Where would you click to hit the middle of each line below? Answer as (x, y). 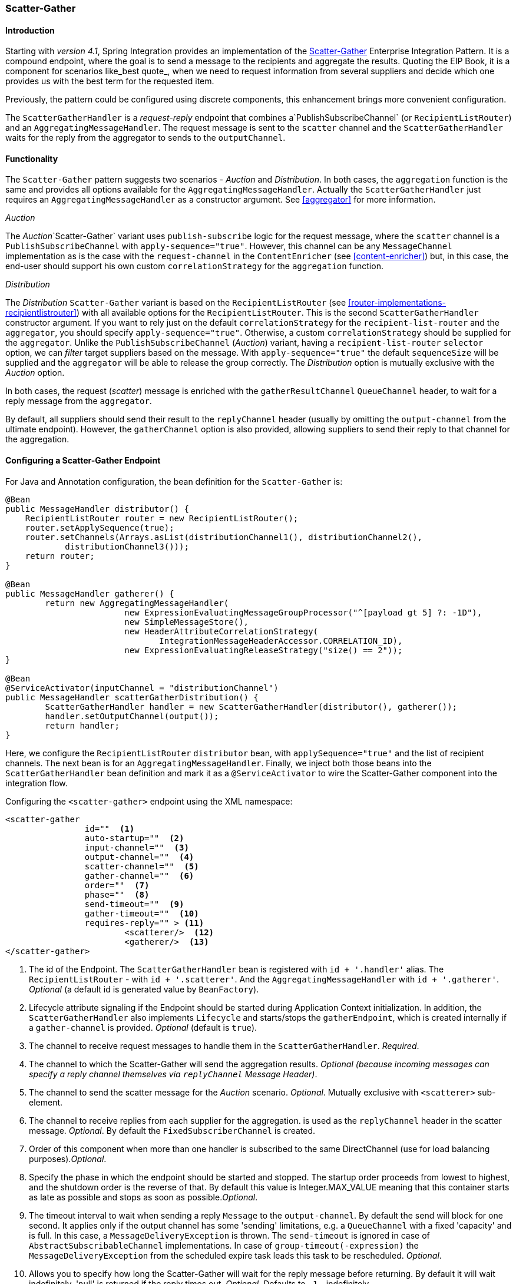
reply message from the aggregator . (79, 401)
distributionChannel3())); (127, 546)
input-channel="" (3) (137, 847)
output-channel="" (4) (139, 857)
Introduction (30, 30)
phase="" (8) (117, 894)
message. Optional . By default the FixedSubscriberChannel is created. (172, 1130)
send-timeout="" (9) (134, 904)
